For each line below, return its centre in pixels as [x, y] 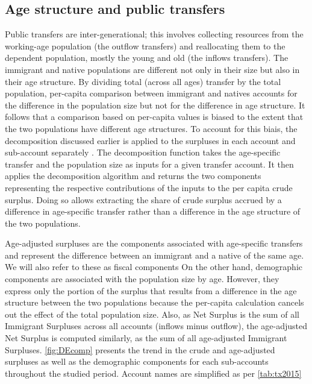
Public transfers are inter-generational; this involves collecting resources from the [154, 34]
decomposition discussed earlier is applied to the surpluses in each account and [150, 140]
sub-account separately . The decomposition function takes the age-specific [143, 152]
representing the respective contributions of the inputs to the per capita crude [149, 187]
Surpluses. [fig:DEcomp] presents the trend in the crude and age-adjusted [140, 349]
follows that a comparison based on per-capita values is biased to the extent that [154, 117]
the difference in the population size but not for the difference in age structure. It [155, 105]
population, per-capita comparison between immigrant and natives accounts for [151, 93]
